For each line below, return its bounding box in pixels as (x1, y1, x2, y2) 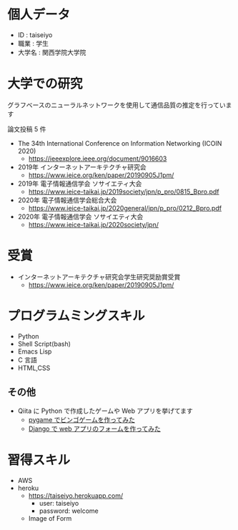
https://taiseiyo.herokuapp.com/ (28, 491, 124, 500)
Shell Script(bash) (17, 339, 71, 348)
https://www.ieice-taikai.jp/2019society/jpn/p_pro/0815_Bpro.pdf (28, 187, 219, 196)
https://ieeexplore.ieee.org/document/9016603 (28, 154, 167, 163)
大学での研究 (7, 76, 84, 92)
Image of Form (28, 514, 72, 522)
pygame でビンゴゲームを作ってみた (28, 415, 136, 424)
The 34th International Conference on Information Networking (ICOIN (17, 139, 222, 147)
